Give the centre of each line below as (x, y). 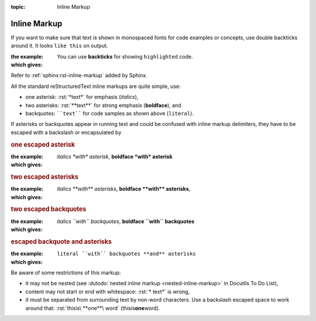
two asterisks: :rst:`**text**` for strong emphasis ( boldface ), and (103, 105)
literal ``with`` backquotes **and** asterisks (126, 254)
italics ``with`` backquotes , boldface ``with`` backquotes (126, 221)
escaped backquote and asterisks (61, 241)
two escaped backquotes (49, 209)
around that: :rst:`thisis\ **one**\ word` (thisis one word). (93, 308)
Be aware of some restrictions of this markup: (66, 272)
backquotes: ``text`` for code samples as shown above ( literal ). (110, 114)
